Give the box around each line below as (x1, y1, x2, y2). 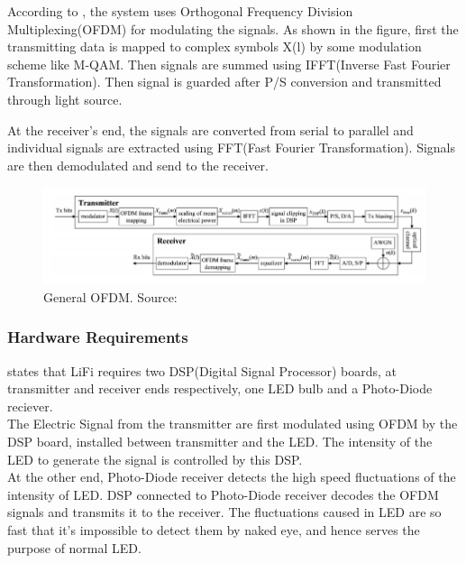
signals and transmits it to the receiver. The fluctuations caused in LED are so (7, 503, 442, 521)
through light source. (7, 89, 123, 108)
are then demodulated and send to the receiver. (7, 155, 269, 174)
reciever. (7, 396, 53, 415)
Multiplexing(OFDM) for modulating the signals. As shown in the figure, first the (7, 19, 459, 38)
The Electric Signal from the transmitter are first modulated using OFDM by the (7, 414, 458, 433)
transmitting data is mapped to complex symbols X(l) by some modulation (7, 37, 422, 56)
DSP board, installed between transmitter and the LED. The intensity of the (7, 431, 433, 450)
